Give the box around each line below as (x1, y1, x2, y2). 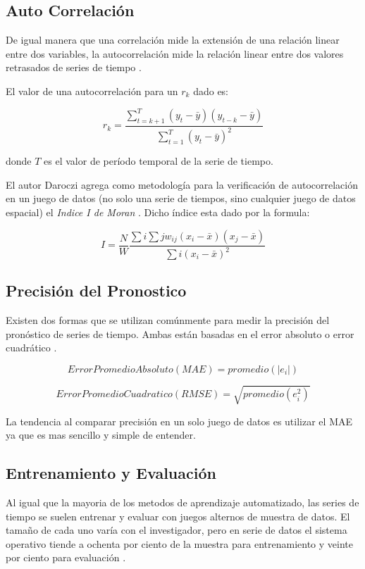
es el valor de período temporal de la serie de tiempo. (44, 154, 273, 168)
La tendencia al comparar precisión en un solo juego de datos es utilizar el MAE (6, 413, 352, 428)
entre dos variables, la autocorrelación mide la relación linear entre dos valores (6, 46, 344, 61)
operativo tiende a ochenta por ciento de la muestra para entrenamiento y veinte (6, 536, 353, 551)
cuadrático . (6, 340, 57, 355)
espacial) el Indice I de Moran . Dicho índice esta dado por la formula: (6, 205, 310, 220)
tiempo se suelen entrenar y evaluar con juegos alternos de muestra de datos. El (6, 508, 350, 523)
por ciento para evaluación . (6, 550, 126, 565)
